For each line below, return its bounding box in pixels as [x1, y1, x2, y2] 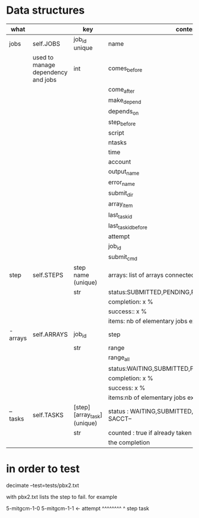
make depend [108, 96, 142, 106]
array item [108, 200, 133, 209]
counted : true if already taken [108, 428, 192, 437]
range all [108, 353, 130, 363]
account [108, 157, 131, 166]
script [108, 128, 124, 137]
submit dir [108, 189, 133, 198]
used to [32, 53, 54, 62]
